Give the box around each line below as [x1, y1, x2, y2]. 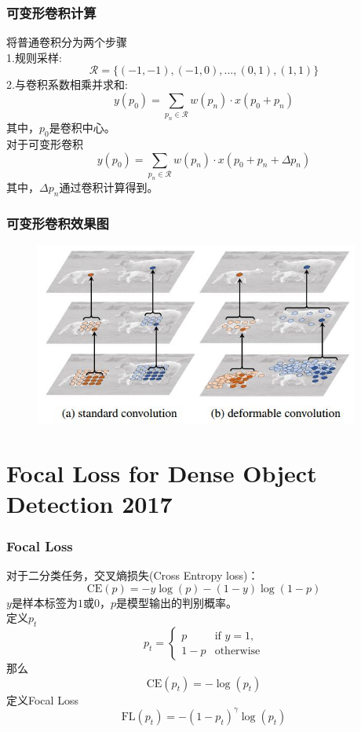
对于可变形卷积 [6, 136, 83, 152]
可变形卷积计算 [6, 2, 97, 22]
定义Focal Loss [6, 691, 78, 708]
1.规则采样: [6, 49, 62, 65]
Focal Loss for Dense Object [6, 456, 317, 489]
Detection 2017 [6, 487, 173, 519]
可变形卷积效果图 [6, 213, 109, 232]
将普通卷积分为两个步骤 [6, 34, 127, 50]
